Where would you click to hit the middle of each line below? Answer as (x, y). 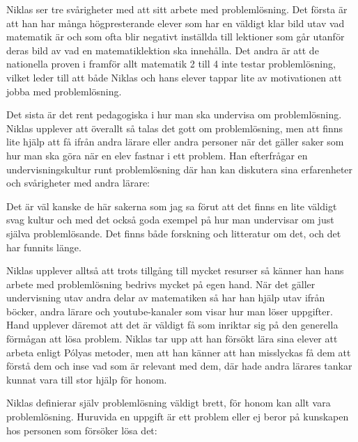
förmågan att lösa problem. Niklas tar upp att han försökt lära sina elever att (172, 339)
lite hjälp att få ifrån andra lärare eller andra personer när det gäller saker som (175, 142)
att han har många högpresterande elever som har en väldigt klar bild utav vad (176, 23)
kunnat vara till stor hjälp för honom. (87, 379)
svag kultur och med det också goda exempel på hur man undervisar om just (170, 220)
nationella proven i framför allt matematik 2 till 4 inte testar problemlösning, (171, 64)
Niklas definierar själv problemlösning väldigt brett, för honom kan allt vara (169, 403)
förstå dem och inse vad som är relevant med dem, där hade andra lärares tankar (179, 366)
